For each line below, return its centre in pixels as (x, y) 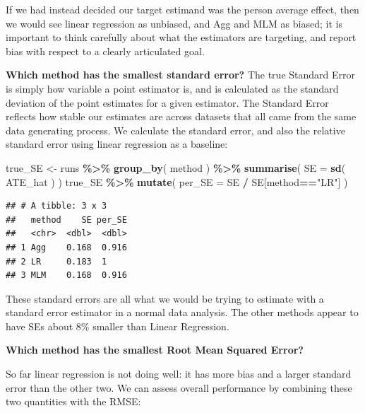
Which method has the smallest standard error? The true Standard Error (180, 75)
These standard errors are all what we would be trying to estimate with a (165, 298)
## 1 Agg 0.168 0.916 (66, 247)
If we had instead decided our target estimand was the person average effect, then (182, 9)
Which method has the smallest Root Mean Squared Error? (155, 350)
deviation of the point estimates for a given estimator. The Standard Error (167, 102)
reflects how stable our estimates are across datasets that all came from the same (181, 116)
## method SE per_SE (66, 220)
